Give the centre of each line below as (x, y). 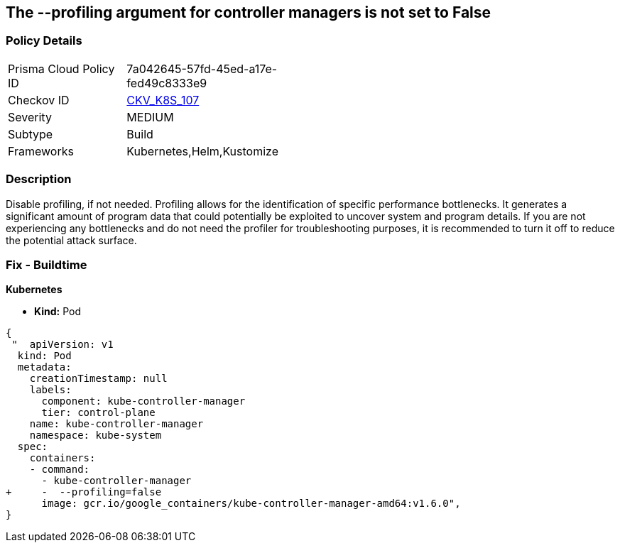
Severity (30, 117)
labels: (50, 390)
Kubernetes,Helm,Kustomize (202, 151)
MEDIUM (150, 117)
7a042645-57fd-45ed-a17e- (202, 68)
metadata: (44, 367)
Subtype (31, 134)
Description (39, 179)
